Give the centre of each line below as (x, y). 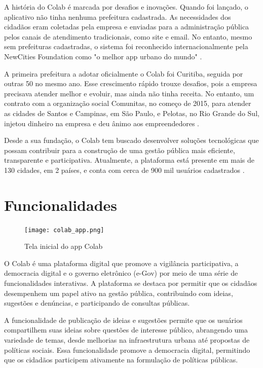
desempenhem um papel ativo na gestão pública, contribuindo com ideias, (119, 293)
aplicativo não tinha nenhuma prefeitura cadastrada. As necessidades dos (118, 16)
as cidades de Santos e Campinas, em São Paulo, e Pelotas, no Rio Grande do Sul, (132, 113)
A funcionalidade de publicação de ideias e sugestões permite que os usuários (123, 320)
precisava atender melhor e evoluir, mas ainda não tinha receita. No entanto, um (129, 93)
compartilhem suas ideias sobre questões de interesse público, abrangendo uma (126, 330)
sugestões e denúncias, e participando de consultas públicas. (97, 303)
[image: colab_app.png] (64, 230)
